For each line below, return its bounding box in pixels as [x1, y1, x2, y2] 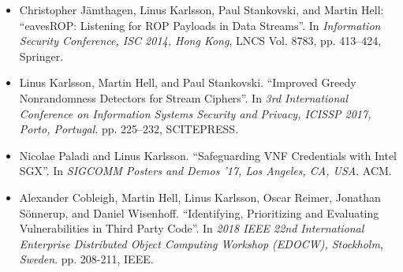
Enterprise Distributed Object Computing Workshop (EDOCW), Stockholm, [19, 235, 384, 252]
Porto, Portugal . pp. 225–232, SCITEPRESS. [19, 121, 239, 137]
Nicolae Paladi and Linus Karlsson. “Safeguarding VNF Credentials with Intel [19, 147, 397, 163]
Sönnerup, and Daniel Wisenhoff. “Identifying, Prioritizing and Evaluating [19, 204, 379, 221]
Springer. [19, 47, 64, 64]
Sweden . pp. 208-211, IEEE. [19, 251, 154, 267]
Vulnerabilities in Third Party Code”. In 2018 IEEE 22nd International [19, 220, 364, 237]
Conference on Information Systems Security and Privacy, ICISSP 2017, [19, 105, 371, 121]
